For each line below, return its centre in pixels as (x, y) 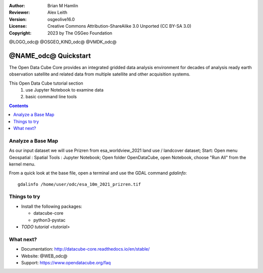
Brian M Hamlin (63, 6)
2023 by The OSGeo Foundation (80, 33)
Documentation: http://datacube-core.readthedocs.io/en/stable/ (85, 249)
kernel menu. (22, 164)
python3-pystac (49, 220)
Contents (19, 106)
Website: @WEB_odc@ (44, 256)
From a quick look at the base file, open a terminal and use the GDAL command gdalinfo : (98, 173)
